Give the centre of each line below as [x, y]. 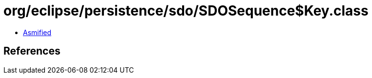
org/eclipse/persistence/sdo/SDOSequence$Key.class [186, 11]
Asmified [37, 32]
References [32, 51]
